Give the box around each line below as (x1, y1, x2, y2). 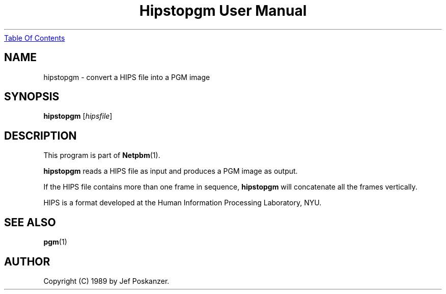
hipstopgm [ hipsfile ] (43, 112, 113, 121)
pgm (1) (43, 237, 67, 247)
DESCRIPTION (4, 129, 77, 142)
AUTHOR (4, 255, 50, 268)
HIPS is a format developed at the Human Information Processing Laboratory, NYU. (43, 198, 322, 207)
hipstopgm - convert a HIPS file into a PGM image (43, 72, 210, 82)
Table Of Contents (4, 33, 65, 42)
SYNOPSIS (4, 90, 60, 103)
